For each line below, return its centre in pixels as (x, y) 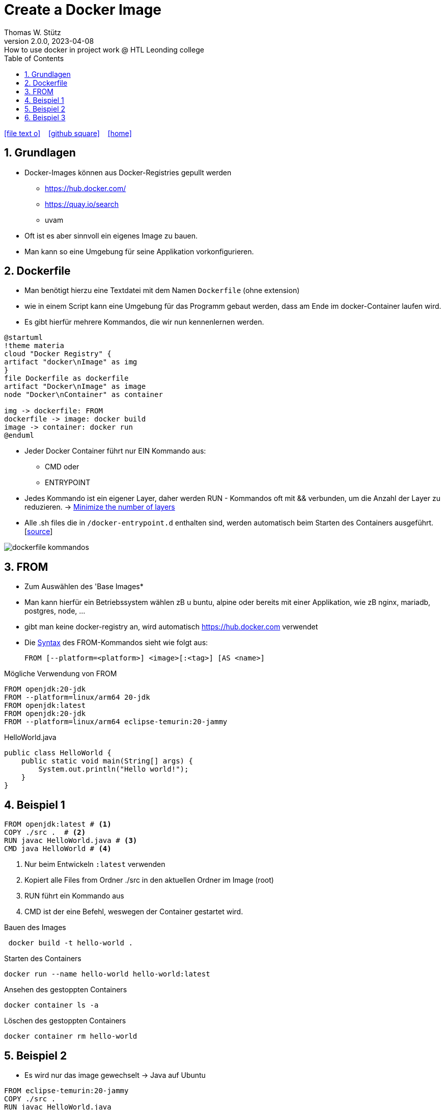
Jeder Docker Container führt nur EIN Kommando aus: (115, 451)
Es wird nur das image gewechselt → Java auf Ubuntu (115, 1075)
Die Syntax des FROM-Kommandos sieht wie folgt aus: (116, 643)
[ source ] (39, 532)
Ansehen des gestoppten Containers (66, 990)
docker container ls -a (51, 1005)
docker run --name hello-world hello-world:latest (107, 974)
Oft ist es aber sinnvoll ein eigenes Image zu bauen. (111, 235)
